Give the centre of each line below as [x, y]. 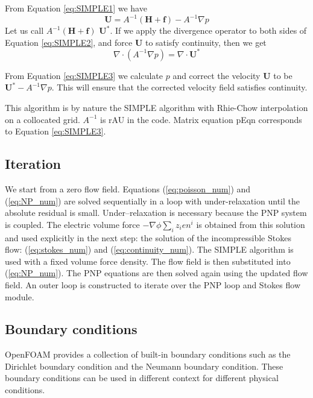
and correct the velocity [217, 75]
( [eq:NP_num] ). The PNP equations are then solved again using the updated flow [156, 273]
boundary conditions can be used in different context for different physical [142, 378]
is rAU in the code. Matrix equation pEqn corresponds [201, 119]
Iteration [33, 164]
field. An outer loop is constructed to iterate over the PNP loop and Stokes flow [153, 284]
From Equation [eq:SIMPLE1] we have [76, 8]
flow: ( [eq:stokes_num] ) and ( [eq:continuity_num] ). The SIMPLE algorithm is [149, 249]
